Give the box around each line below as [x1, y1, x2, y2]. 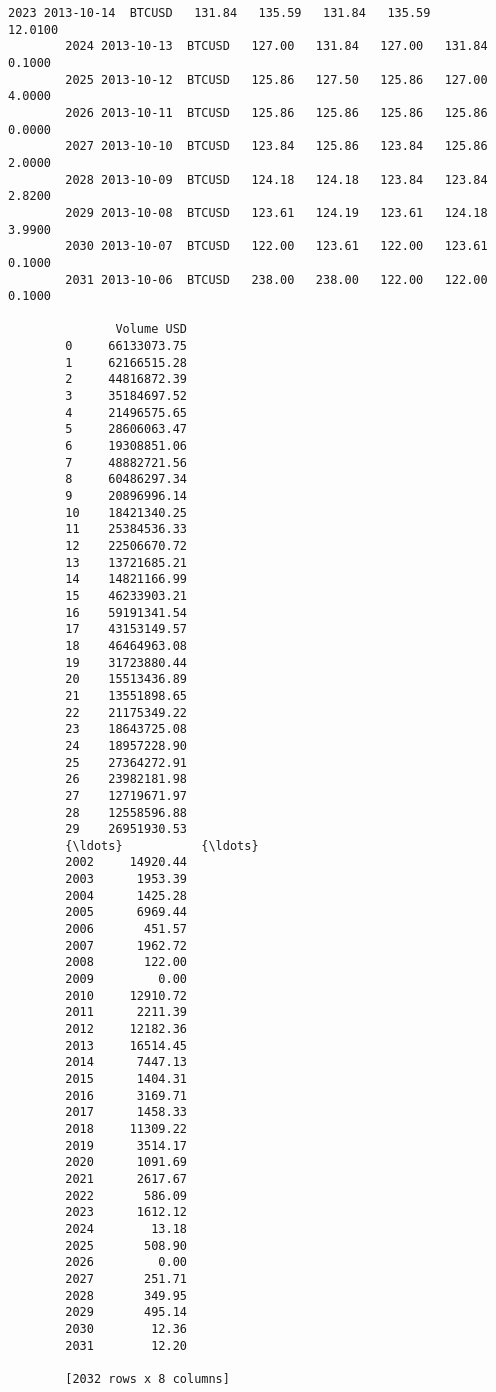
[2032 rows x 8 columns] [65, 1371, 230, 1386]
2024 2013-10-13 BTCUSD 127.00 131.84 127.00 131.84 [65, 39, 488, 54]
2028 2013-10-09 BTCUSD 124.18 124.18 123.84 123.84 [65, 172, 488, 187]
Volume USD [115, 322, 187, 337]
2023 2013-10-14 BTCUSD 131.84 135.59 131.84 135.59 [8, 6, 431, 20]
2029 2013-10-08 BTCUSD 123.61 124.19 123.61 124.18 [65, 205, 488, 220]
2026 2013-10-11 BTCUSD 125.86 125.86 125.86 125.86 [65, 105, 488, 120]
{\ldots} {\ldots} [65, 838, 259, 853]
